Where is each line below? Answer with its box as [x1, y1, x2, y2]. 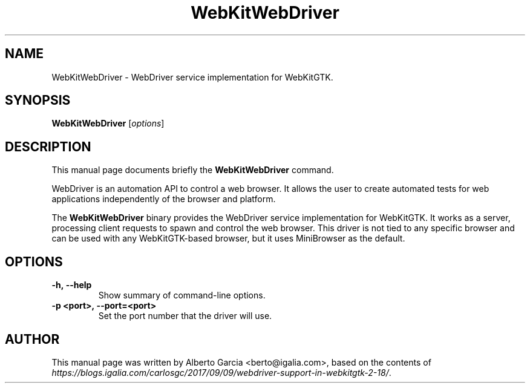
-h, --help [51, 280, 92, 291]
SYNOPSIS [5, 93, 71, 108]
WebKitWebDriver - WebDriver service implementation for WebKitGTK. [51, 71, 333, 82]
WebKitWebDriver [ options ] [51, 118, 165, 129]
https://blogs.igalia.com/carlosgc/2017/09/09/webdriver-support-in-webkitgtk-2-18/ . [51, 367, 391, 378]
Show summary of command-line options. [98, 290, 266, 301]
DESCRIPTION [5, 139, 91, 154]
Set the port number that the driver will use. [98, 311, 272, 321]
